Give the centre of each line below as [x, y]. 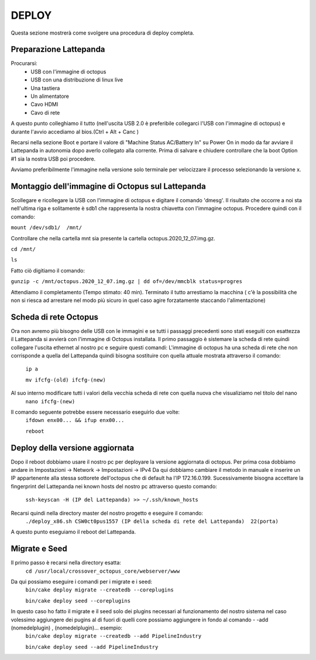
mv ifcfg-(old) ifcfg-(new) [66, 380]
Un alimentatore [50, 96]
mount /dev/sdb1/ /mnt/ [46, 228]
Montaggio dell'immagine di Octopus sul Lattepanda [108, 186]
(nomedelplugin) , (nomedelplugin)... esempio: [67, 628]
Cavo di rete [45, 113]
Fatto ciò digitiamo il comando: [48, 270]
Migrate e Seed [39, 549]
